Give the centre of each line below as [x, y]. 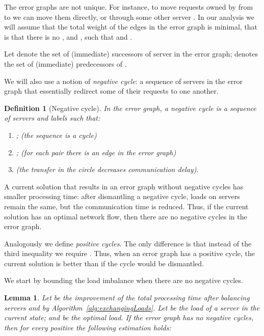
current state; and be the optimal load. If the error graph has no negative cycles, [129, 317]
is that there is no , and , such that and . [68, 36]
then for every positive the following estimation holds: [88, 327]
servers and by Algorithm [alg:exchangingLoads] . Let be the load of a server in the [132, 307]
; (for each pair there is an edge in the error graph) [96, 152]
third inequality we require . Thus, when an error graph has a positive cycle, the [130, 253]
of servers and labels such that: [52, 118]
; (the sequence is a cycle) [56, 135]
